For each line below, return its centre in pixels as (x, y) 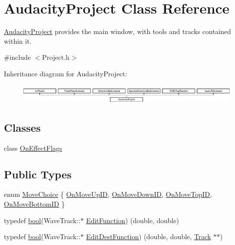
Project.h (56, 57)
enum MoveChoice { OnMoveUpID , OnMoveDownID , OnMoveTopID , (108, 194)
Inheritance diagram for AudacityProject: (66, 73)
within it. (18, 41)
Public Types (38, 174)
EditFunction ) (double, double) (132, 220)
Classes (22, 127)
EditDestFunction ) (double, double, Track (148, 236)
